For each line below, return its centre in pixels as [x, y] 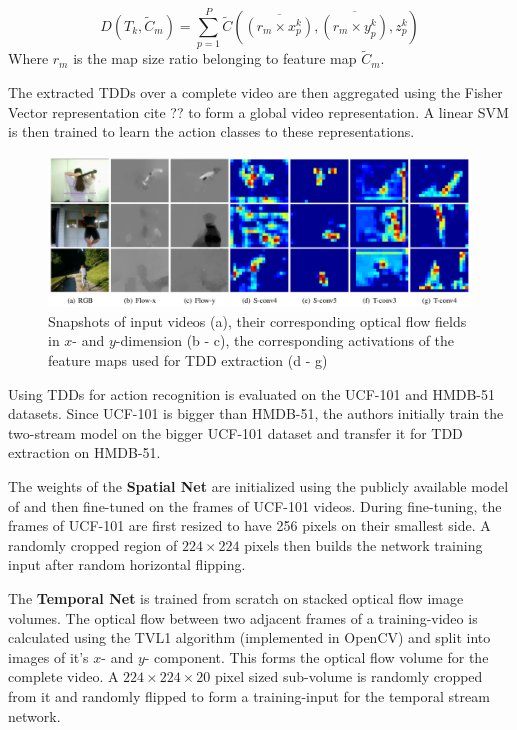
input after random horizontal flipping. [127, 564]
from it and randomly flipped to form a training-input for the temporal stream [249, 695]
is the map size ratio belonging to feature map [215, 58]
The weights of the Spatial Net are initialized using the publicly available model [258, 486]
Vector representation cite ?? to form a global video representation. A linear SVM [258, 111]
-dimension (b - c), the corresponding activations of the [285, 340]
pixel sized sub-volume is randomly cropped [348, 676]
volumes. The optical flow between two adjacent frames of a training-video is [243, 617]
